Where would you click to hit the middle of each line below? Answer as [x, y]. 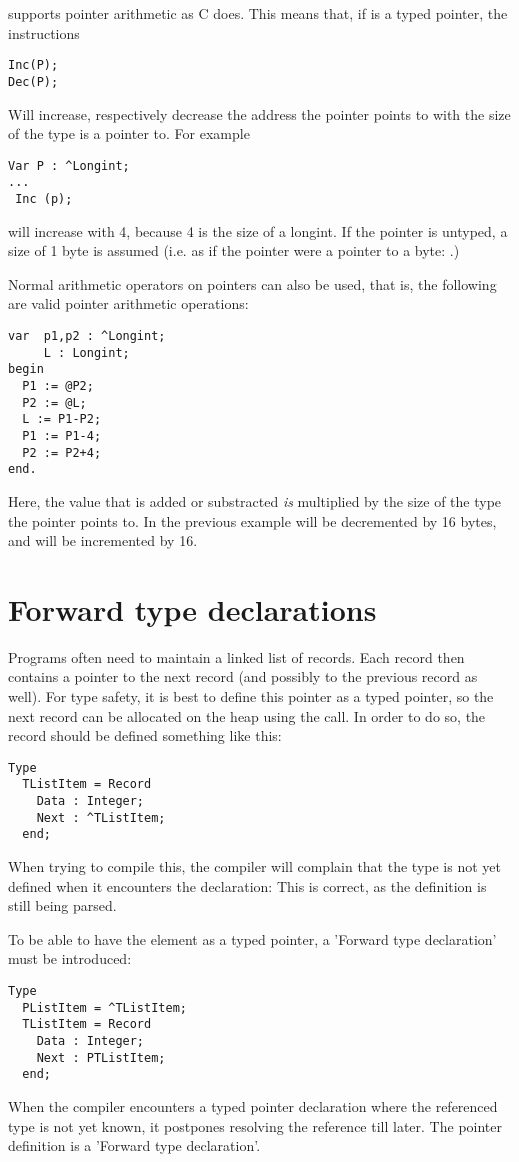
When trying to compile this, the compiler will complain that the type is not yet [254, 866]
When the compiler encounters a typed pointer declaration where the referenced [253, 1106]
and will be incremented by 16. [103, 540]
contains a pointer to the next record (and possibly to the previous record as [243, 676]
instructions [44, 32]
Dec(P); [33, 81]
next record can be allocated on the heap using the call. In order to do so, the [247, 715]
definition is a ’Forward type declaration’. [134, 1145]
